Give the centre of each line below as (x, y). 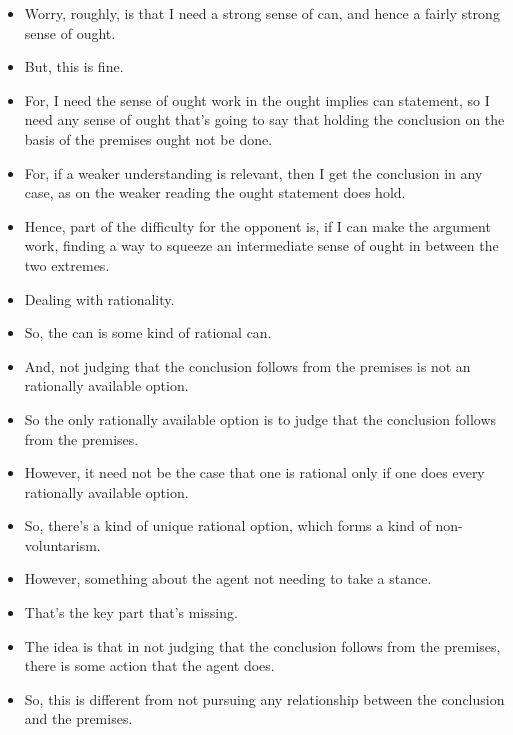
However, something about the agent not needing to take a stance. (228, 578)
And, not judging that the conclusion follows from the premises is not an (247, 365)
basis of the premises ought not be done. (148, 138)
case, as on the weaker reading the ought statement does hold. (215, 192)
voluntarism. (62, 544)
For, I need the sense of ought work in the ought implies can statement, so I (257, 99)
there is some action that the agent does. (149, 665)
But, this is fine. (74, 66)
